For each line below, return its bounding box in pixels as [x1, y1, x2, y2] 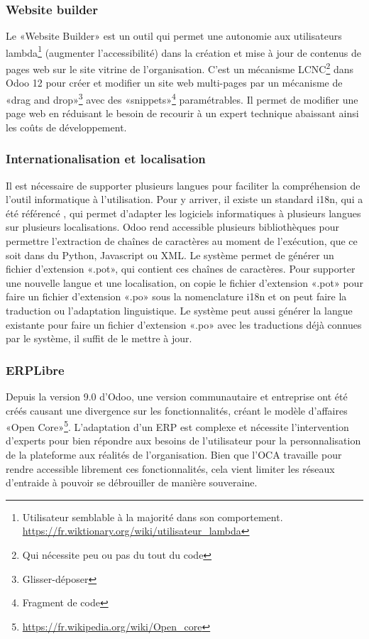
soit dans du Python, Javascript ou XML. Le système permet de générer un [6, 247, 334, 262]
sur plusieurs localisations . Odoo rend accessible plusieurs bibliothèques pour [6, 219, 340, 234]
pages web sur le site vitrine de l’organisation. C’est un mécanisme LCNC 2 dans [6, 60, 354, 76]
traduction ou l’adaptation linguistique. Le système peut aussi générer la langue [6, 302, 353, 317]
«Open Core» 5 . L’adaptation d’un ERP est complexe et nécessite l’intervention [6, 417, 349, 434]
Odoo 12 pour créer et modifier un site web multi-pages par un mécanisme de [6, 75, 343, 90]
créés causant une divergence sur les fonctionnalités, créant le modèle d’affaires [6, 403, 348, 417]
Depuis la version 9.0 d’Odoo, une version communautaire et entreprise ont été [6, 388, 348, 403]
